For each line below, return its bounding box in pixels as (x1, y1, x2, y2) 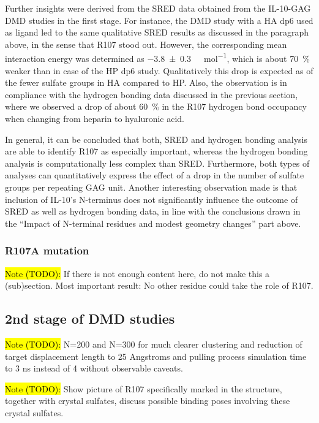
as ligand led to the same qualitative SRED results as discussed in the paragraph (5, 26, 309, 39)
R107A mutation (5, 243, 89, 258)
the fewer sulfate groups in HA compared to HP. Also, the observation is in (5, 76, 287, 89)
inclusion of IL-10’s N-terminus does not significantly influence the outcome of (5, 192, 298, 205)
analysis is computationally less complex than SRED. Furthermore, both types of (5, 156, 310, 169)
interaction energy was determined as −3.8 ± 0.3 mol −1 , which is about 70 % (5, 50, 310, 65)
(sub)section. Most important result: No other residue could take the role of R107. (5, 279, 313, 292)
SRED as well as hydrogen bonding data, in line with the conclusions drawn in (5, 205, 301, 218)
